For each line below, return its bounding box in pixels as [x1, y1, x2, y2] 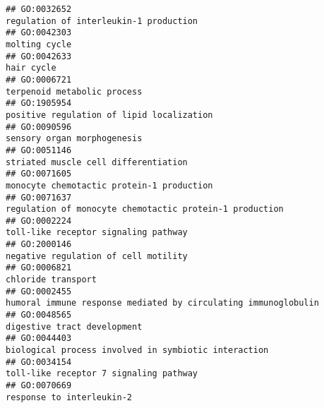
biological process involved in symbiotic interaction [6, 345, 269, 356]
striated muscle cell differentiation [6, 157, 188, 167]
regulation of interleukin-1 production [6, 16, 198, 26]
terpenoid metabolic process [6, 86, 143, 97]
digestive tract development [6, 321, 143, 332]
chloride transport [6, 275, 97, 285]
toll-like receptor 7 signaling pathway [6, 368, 198, 379]
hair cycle [6, 63, 56, 73]
